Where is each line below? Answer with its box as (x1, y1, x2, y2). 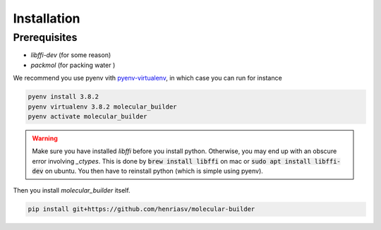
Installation (13, 11, 80, 26)
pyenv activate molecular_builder (28, 112, 147, 120)
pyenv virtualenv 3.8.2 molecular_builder (28, 102, 177, 111)
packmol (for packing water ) (30, 61, 116, 69)
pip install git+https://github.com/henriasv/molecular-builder (28, 205, 255, 213)
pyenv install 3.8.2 (28, 92, 99, 101)
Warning (32, 134, 58, 143)
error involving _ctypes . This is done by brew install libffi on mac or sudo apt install (32, 157, 311, 165)
